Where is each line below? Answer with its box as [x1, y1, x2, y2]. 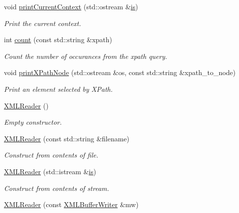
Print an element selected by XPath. [4, 83, 113, 94]
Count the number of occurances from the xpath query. [4, 51, 167, 61]
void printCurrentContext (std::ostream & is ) [4, 1, 138, 11]
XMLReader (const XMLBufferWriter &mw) [4, 199, 139, 210]
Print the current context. [4, 18, 81, 28]
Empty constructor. [4, 117, 62, 127]
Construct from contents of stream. [4, 183, 109, 193]
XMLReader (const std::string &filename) [4, 133, 130, 143]
